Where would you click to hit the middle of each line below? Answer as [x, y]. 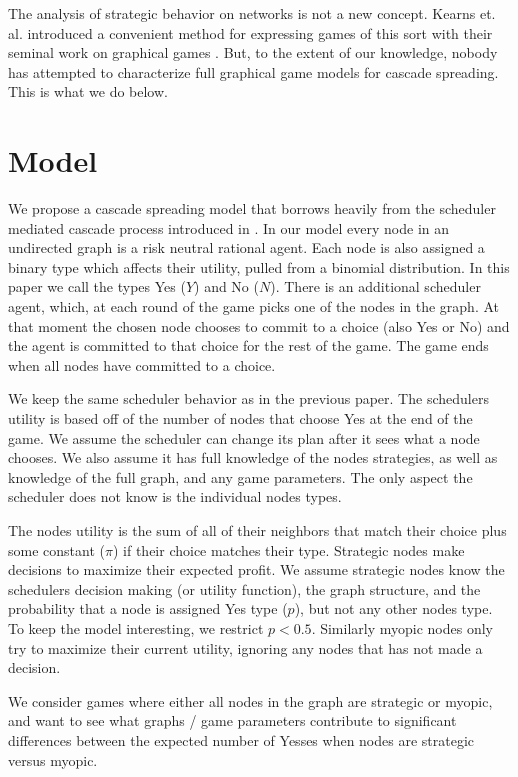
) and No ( [226, 286]
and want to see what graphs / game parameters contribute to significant [232, 720]
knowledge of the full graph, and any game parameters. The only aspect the [240, 476]
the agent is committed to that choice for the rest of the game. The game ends [248, 345]
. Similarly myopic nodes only [402, 627]
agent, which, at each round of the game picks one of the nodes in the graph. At [253, 306]
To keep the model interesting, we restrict [136, 627]
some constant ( [56, 549]
